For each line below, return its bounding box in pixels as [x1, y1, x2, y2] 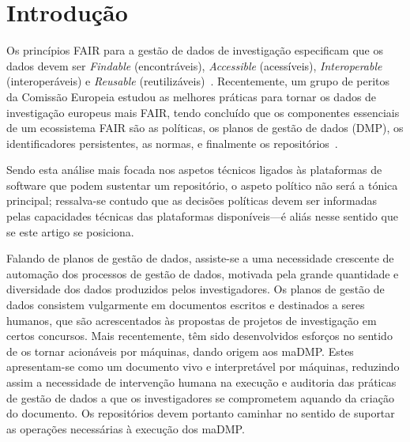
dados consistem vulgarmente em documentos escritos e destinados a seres [6, 297, 365, 313]
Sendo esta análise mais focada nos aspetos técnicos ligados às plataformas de [6, 161, 382, 178]
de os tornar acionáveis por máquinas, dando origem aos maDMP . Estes [6, 342, 354, 359]
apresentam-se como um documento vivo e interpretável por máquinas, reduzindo [6, 358, 400, 375]
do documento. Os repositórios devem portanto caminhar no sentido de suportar [6, 405, 395, 421]
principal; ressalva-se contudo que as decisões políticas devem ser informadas [6, 192, 378, 209]
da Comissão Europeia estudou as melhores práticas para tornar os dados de [6, 88, 377, 104]
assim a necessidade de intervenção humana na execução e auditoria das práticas [6, 374, 397, 390]
